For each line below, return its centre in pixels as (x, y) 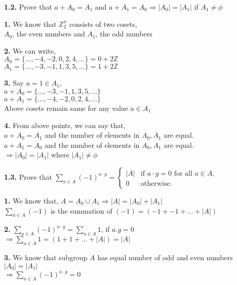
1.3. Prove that (28, 176)
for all (183, 173)
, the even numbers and (49, 34)
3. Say (14, 83)
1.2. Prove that (28, 7)
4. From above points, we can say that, (65, 125)
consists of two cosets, (103, 24)
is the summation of (81, 210)
